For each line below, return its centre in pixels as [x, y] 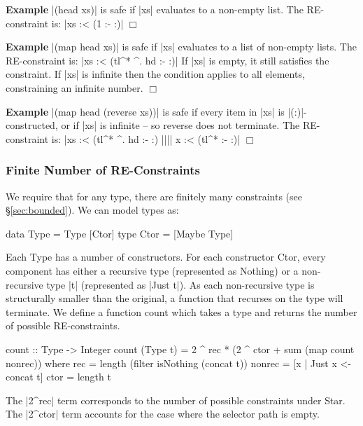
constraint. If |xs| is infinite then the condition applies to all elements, [155, 74]
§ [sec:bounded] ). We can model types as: [92, 210]
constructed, [32, 125]
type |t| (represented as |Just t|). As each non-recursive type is [180, 284]
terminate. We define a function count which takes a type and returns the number [181, 311]
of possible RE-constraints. [63, 325]
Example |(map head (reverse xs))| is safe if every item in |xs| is [145, 111]
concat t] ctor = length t [58, 377]
